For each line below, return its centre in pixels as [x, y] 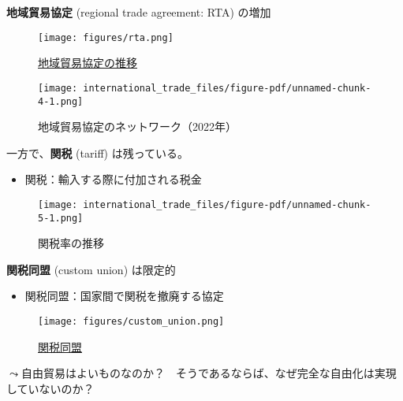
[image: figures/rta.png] [106, 37]
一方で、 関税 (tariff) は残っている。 [97, 152]
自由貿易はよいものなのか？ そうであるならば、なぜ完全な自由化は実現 [209, 373]
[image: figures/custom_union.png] [131, 322]
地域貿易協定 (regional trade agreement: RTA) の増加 [139, 12]
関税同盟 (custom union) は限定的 [91, 269]
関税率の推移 [71, 243]
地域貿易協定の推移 [88, 63]
